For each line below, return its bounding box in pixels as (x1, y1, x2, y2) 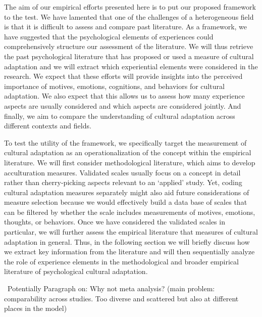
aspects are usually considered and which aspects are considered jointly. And (4, 100, 241, 111)
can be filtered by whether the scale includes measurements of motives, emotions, (4, 206, 255, 217)
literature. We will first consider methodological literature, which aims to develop (4, 157, 255, 167)
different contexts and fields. (4, 120, 91, 131)
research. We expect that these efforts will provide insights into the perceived (4, 71, 243, 81)
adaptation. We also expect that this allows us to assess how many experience (4, 90, 245, 101)
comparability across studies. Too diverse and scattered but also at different (4, 293, 239, 303)
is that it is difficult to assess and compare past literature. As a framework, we (4, 21, 247, 32)
